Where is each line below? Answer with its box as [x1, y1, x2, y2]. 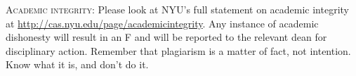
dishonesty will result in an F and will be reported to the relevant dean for [6, 30, 327, 44]
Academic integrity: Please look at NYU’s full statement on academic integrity [6, 2, 350, 16]
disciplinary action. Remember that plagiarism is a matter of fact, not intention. [6, 43, 351, 58]
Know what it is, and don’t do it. [6, 57, 149, 72]
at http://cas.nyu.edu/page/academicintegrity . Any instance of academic [6, 15, 319, 30]
